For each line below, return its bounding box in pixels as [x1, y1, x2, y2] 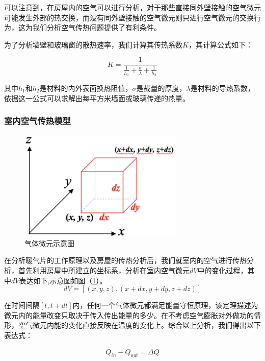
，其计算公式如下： [188, 39, 253, 50]
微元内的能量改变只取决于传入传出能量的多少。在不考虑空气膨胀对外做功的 [4, 309, 254, 320]
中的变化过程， [197, 264, 248, 275]
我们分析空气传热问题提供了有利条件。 [32, 22, 161, 33]
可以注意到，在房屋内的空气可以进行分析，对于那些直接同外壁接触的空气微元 [4, 2, 261, 12]
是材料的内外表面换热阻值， [39, 83, 132, 93]
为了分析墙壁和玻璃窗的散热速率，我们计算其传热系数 [4, 39, 182, 50]
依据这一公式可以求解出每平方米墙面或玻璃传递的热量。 [4, 92, 190, 103]
